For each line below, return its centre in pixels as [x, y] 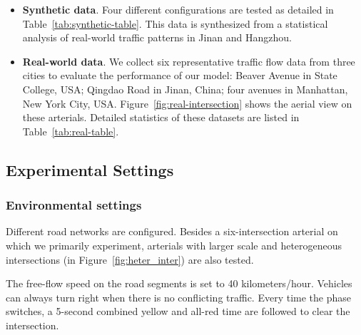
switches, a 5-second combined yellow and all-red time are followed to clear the [178, 311]
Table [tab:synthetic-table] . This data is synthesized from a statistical [175, 23]
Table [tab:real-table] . [71, 131]
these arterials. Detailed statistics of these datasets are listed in [161, 117]
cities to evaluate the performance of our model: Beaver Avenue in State [180, 75]
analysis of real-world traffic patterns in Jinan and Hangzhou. [157, 37]
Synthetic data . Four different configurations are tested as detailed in [178, 9]
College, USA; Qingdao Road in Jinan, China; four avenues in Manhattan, [185, 89]
